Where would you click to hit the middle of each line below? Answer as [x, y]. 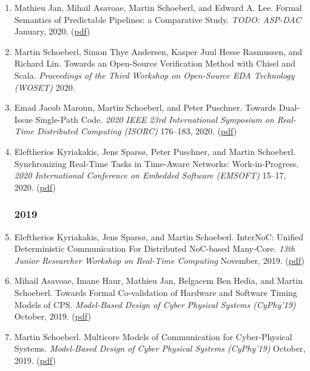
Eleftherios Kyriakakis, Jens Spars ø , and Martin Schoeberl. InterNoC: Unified [159, 236]
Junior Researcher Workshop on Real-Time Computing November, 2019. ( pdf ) [159, 260]
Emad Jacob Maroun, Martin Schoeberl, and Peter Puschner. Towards [145, 107]
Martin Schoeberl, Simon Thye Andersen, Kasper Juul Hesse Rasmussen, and [158, 51]
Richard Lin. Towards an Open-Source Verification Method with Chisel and [155, 63]
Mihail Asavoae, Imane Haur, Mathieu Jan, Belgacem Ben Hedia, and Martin [158, 281]
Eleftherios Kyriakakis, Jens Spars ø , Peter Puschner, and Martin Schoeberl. [155, 151]
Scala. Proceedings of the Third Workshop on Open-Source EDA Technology [154, 75]
